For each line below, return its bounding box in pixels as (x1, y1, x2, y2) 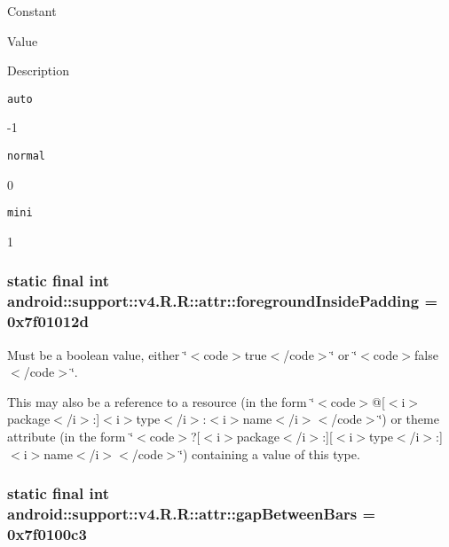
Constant (7, 2, 57, 20)
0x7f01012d (7, 310, 89, 332)
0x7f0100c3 (7, 522, 87, 544)
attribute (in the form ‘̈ (7, 426, 134, 445)
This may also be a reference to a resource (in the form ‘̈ (7, 392, 315, 410)
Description (7, 61, 69, 80)
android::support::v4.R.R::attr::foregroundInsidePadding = (7, 290, 438, 312)
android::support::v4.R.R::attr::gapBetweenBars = (7, 503, 376, 524)
